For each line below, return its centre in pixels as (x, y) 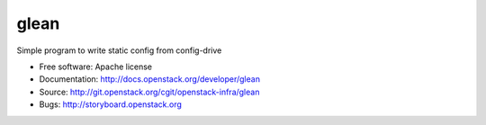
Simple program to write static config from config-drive (119, 50)
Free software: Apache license (96, 67)
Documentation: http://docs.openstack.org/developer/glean (150, 79)
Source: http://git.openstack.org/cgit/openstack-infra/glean (149, 92)
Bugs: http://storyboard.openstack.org (110, 104)
